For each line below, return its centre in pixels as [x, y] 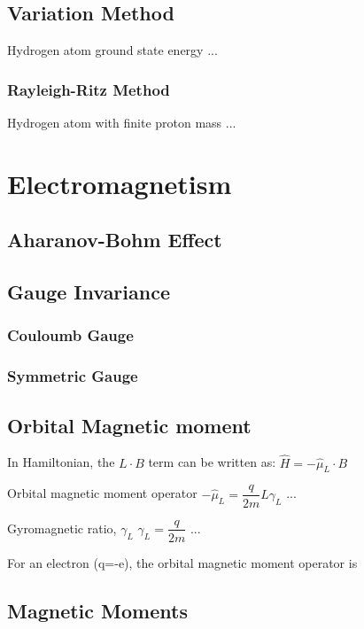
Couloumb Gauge [70, 335]
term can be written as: [212, 462]
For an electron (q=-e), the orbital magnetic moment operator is [182, 562]
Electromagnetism [120, 183]
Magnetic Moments [97, 610]
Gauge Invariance [89, 292]
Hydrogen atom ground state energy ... [112, 50]
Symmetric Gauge [73, 376]
